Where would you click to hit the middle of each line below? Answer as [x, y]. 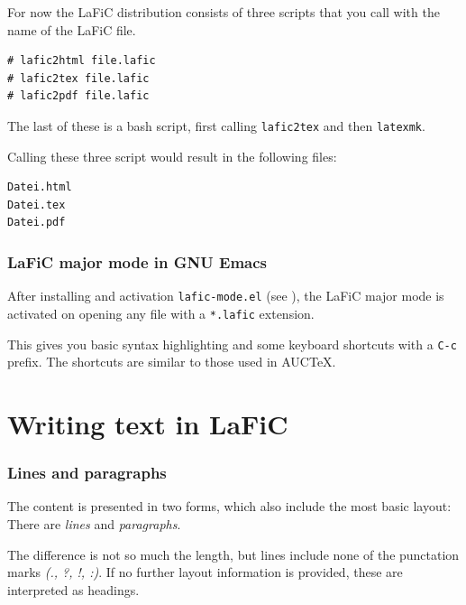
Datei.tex [37, 205]
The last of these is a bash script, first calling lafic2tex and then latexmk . [216, 125]
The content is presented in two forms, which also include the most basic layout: [229, 506]
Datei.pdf [37, 223]
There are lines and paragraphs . [94, 523]
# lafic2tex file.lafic [78, 78]
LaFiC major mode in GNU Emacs [137, 261]
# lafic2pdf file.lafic [78, 96]
